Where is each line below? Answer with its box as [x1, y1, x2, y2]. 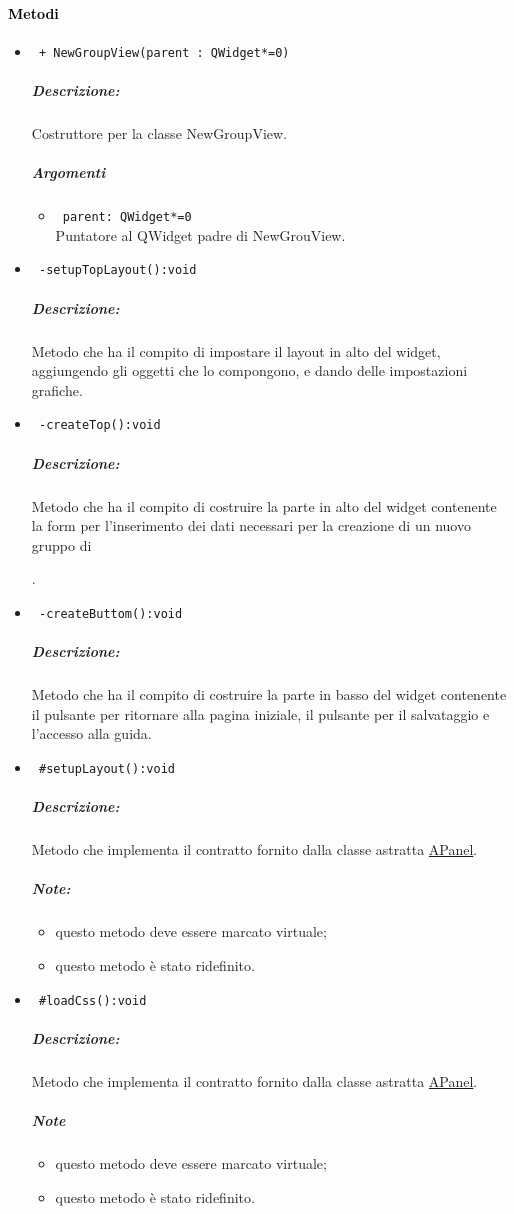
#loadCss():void [38, 993, 147, 1008]
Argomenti [31, 162, 106, 183]
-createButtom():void [38, 607, 183, 622]
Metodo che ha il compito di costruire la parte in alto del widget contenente [31, 495, 497, 516]
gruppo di [31, 534, 92, 555]
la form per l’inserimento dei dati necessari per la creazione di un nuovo [31, 515, 471, 536]
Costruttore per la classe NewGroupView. [31, 123, 287, 144]
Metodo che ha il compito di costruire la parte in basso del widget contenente [31, 684, 507, 705]
